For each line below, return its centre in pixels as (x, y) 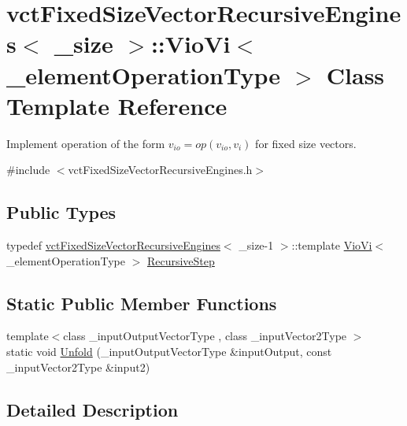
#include (28, 170)
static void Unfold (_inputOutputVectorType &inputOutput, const (169, 352)
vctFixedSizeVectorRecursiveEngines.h (160, 170)
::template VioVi (332, 245)
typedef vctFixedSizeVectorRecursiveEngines (113, 245)
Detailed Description (92, 409)
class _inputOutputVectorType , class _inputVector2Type (205, 336)
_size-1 (256, 245)
